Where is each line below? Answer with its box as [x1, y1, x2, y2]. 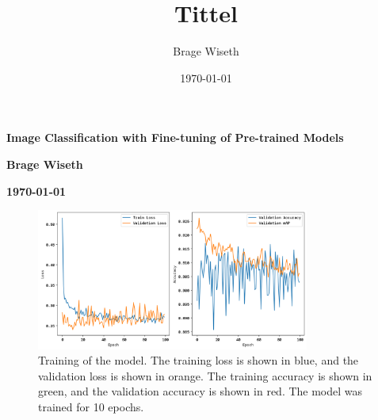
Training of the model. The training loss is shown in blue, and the [38, 352, 359, 368]
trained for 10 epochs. [38, 399, 144, 415]
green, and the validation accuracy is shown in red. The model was [38, 383, 363, 399]
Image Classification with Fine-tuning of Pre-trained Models [6, 129, 344, 146]
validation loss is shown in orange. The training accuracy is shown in [38, 367, 372, 384]
